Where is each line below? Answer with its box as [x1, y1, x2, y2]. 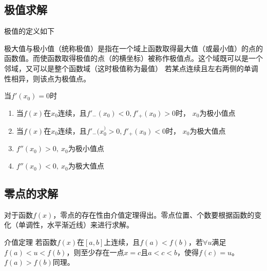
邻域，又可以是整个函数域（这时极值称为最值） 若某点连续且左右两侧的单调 [4, 62, 258, 73]
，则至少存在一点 [66, 246, 124, 257]
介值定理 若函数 [4, 237, 57, 247]
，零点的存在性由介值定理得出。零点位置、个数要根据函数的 [53, 209, 255, 220]
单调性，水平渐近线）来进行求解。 [18, 219, 133, 230]
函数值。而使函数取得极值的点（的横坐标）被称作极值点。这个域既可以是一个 [4, 53, 263, 64]
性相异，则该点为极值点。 [4, 73, 90, 84]
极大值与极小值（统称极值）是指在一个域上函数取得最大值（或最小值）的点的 [4, 43, 263, 53]
